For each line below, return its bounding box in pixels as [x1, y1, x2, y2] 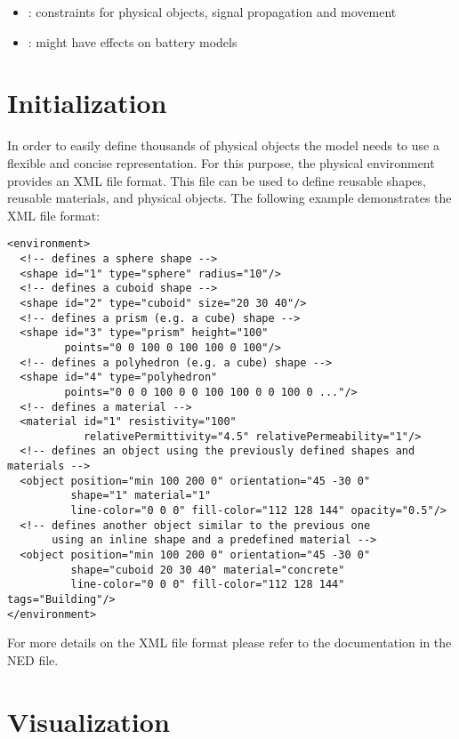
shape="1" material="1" [70, 489, 212, 502]
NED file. [7, 650, 59, 669]
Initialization [7, 84, 167, 121]
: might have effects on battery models [28, 32, 238, 51]
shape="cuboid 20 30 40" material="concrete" [70, 563, 345, 576]
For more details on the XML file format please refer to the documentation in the [7, 633, 452, 652]
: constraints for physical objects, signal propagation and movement [28, 3, 397, 20]
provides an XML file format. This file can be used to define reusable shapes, [7, 171, 426, 189]
